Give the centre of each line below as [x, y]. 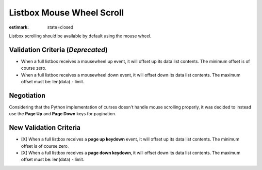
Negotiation [27, 95]
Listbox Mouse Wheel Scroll [66, 13]
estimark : [19, 27]
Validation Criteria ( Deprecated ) [58, 50]
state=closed [60, 27]
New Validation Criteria [45, 128]
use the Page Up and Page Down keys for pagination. [63, 114]
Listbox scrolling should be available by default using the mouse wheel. [80, 36]
